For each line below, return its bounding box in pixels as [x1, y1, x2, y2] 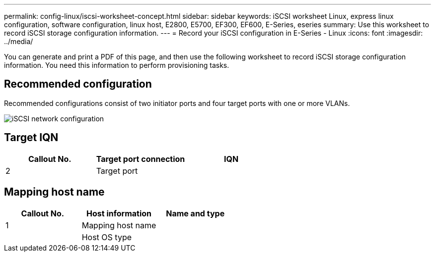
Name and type [166, 208, 225, 218]
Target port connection [96, 154, 185, 164]
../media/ [4, 37, 33, 46]
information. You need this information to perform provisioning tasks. [4, 61, 229, 69]
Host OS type [81, 232, 132, 242]
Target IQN [4, 131, 59, 144]
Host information [86, 208, 151, 218]
